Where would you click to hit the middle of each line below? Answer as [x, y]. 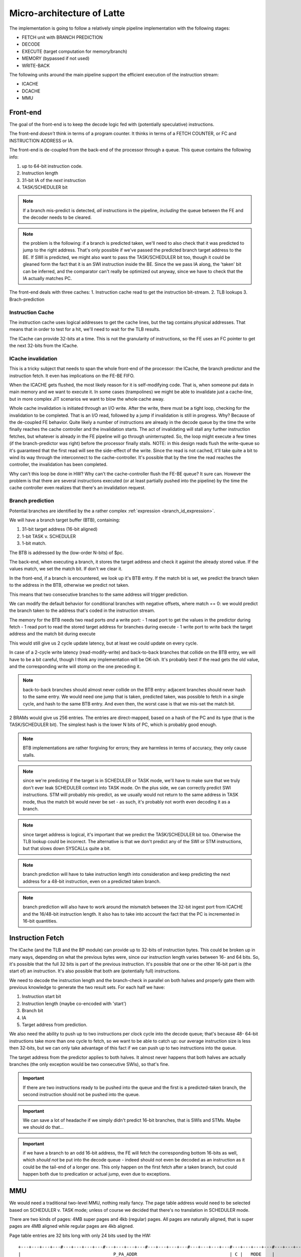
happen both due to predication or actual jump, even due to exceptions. [97, 1174]
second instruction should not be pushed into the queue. [81, 1095]
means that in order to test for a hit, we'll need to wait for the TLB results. [85, 329]
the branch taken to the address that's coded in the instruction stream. [82, 610]
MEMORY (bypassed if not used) [56, 58]
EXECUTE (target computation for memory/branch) [74, 51]
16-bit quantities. [40, 921]
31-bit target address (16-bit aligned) [60, 529]
